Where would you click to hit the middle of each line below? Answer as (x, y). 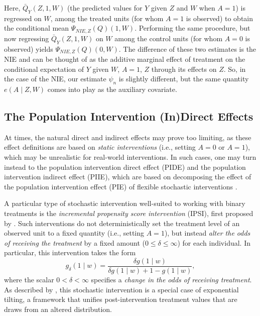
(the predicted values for (105, 8)
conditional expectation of (44, 69)
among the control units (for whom (169, 38)
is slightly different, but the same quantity (184, 79)
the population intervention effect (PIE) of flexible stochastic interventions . (121, 186)
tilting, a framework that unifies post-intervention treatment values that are (121, 299)
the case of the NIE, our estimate (55, 79)
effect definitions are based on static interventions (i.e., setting (100, 147)
